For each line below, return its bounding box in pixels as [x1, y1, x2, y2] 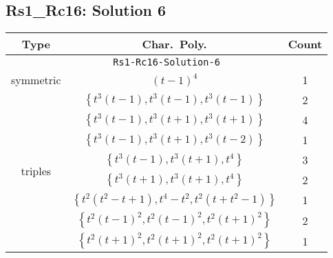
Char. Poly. [142, 36, 207, 52]
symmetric [11, 72, 61, 88]
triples [21, 162, 52, 179]
